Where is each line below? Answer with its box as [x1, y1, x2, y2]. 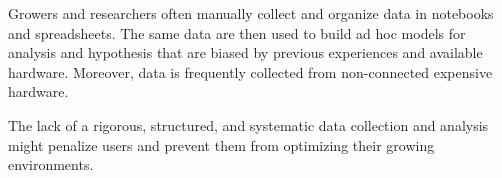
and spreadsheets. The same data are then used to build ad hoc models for [8, 22, 466, 43]
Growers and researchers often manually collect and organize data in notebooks [8, 3, 494, 23]
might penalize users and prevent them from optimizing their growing [8, 134, 435, 155]
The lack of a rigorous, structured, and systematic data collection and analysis [8, 114, 489, 135]
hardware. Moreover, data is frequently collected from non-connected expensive [8, 61, 493, 82]
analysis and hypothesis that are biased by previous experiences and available [8, 42, 483, 63]
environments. [8, 154, 94, 175]
